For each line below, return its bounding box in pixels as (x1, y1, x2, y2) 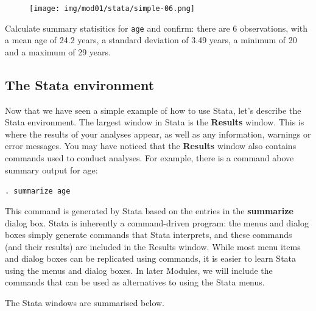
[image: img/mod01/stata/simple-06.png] (29, 4, 195, 13)
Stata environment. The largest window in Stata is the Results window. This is (5, 116, 304, 128)
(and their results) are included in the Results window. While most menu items (5, 240, 301, 253)
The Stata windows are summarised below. (5, 296, 165, 309)
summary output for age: (5, 163, 98, 176)
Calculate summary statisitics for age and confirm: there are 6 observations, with (5, 21, 308, 34)
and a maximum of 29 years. (5, 45, 111, 58)
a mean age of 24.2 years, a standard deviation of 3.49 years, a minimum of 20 (5, 33, 297, 46)
